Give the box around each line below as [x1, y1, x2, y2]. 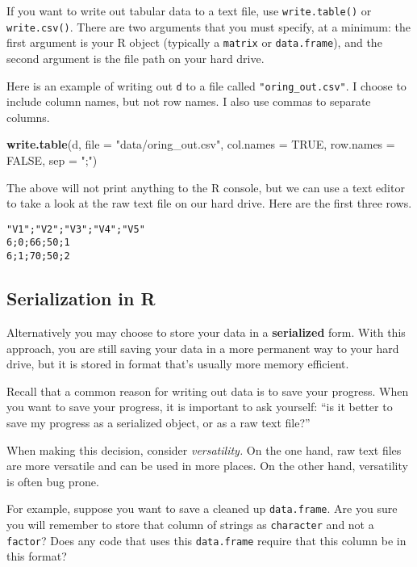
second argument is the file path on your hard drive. [6, 49, 265, 66]
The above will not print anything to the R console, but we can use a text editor [6, 178, 405, 195]
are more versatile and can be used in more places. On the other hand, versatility [6, 457, 408, 474]
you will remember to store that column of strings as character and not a [6, 515, 374, 532]
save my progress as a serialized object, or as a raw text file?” [6, 414, 311, 430]
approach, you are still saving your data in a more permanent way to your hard [6, 339, 399, 356]
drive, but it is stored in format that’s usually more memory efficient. [6, 355, 349, 372]
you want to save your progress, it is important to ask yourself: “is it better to [6, 398, 393, 415]
